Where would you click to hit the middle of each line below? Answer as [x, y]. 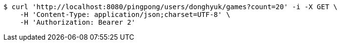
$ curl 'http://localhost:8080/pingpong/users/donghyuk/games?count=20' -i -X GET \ [170, 7]
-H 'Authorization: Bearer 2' [78, 22]
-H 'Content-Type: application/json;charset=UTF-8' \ [125, 15]
